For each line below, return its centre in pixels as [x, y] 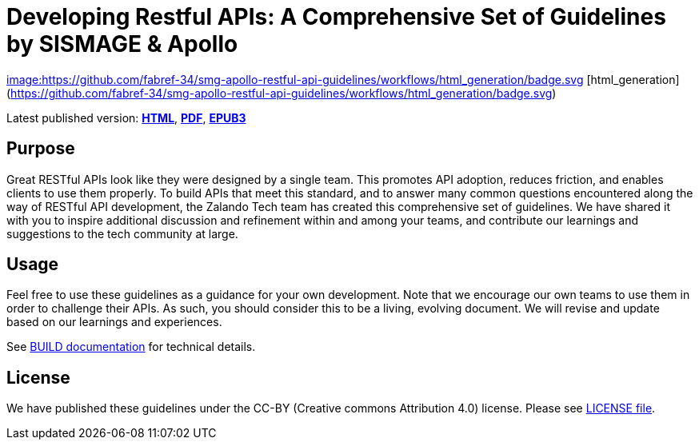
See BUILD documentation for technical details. [131, 347]
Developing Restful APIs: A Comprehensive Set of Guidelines [336, 17]
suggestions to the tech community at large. [122, 233]
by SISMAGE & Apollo [122, 44]
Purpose [41, 149]
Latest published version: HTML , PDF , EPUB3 [126, 117]
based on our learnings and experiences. [114, 322]
